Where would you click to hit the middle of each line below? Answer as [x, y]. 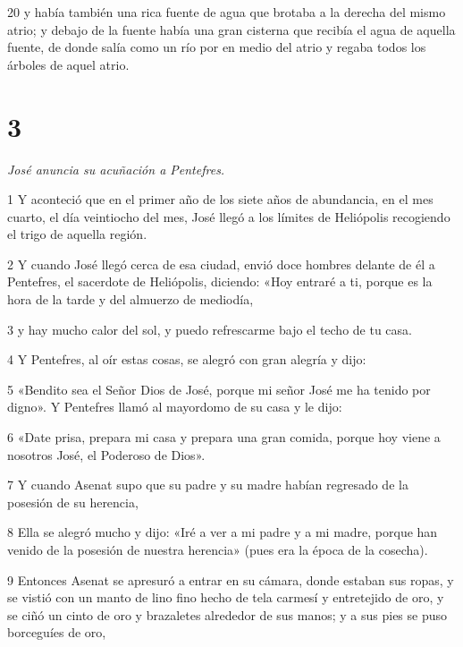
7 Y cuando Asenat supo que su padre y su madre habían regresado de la [208, 485]
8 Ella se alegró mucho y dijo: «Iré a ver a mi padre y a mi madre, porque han [223, 532]
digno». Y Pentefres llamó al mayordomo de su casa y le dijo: [175, 407]
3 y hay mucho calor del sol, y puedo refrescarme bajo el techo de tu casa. [210, 329]
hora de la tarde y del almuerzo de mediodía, [130, 299]
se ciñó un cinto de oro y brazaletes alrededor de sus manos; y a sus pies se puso [227, 614]
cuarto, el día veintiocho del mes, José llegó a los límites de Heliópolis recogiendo [229, 216]
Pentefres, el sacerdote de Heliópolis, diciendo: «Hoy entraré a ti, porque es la [220, 281]
